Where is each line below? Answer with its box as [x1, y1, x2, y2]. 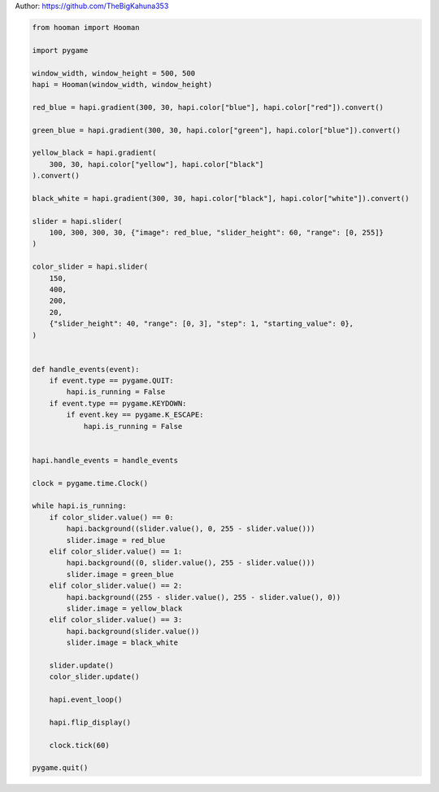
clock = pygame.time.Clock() [32, 479, 149, 488]
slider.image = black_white [66, 638, 179, 647]
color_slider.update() [49, 672, 140, 681]
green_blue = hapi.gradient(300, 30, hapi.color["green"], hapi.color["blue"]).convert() [32, 125, 402, 134]
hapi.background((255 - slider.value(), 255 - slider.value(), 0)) [66, 593, 341, 602]
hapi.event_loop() [49, 695, 123, 704]
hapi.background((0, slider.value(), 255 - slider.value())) [66, 558, 315, 567]
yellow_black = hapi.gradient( [32, 148, 158, 158]
